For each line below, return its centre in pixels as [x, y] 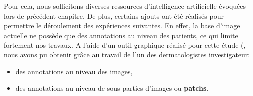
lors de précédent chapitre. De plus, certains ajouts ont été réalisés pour [114, 16]
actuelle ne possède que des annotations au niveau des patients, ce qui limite [121, 35]
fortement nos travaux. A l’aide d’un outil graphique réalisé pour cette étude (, [125, 45]
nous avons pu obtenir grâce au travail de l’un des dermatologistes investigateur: [127, 54]
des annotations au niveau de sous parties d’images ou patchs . [112, 88]
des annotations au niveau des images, [74, 71]
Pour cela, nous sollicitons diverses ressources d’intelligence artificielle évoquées [125, 6]
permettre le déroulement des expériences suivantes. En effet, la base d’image [122, 25]
